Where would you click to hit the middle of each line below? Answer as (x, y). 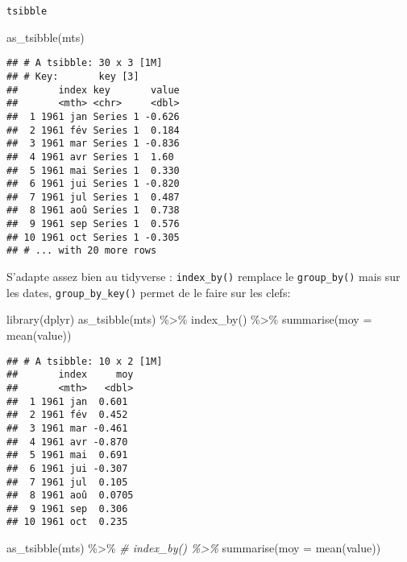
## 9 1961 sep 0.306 (67, 508)
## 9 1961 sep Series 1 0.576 (93, 224)
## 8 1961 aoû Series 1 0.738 (93, 211)
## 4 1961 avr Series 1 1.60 (90, 157)
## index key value (93, 90)
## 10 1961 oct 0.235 (67, 522)
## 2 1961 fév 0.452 (67, 415)
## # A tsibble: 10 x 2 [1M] (85, 361)
